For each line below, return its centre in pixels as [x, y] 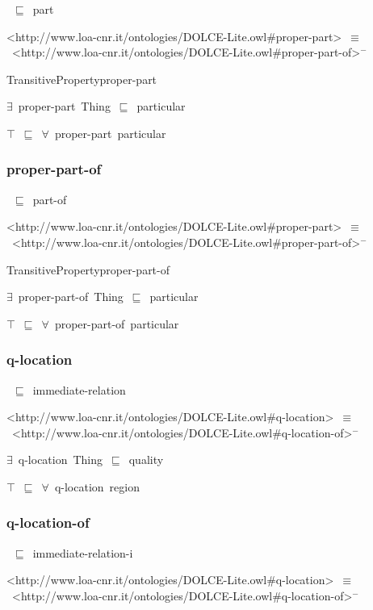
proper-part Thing [64, 106]
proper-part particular [110, 133]
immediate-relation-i [83, 552]
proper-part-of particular [117, 323]
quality [146, 460]
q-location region [97, 486]
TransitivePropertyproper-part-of [88, 269]
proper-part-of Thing [71, 297]
